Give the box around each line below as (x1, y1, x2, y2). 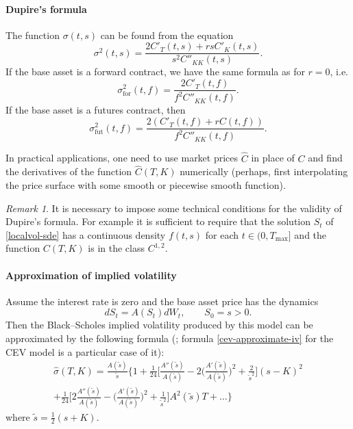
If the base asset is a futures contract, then (5, 103, 186, 117)
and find (308, 151, 343, 165)
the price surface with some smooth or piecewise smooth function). (5, 178, 286, 192)
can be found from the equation (100, 27, 234, 42)
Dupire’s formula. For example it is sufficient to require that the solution (5, 214, 311, 229)
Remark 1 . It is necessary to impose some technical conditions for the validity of (5, 200, 342, 215)
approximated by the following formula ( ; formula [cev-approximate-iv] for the (5, 331, 334, 346)
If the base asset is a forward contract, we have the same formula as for (5, 64, 305, 79)
